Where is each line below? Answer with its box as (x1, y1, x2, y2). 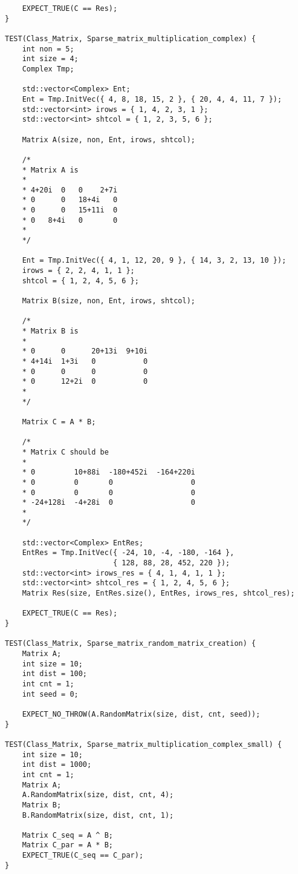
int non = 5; (22, 44, 74, 53)
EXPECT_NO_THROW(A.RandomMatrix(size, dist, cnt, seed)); (22, 709, 261, 718)
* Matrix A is (22, 165, 79, 174)
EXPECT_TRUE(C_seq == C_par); (22, 851, 144, 860)
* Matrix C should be (22, 447, 109, 456)
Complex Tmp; (22, 64, 74, 73)
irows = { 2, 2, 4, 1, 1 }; (22, 266, 135, 275)
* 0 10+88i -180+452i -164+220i (22, 468, 195, 477)
